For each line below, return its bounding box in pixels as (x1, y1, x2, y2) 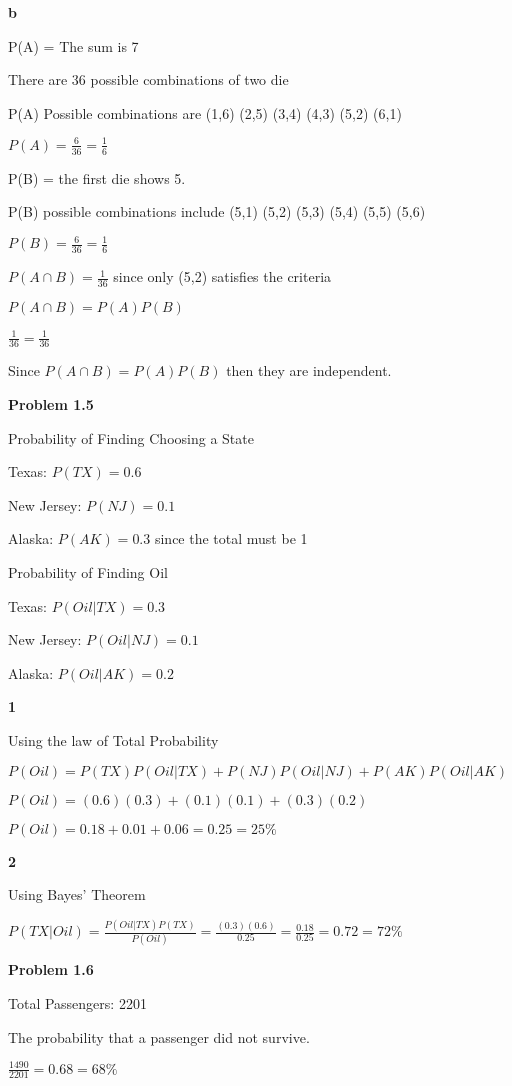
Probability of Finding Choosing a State (8, 427, 254, 448)
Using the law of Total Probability (8, 729, 219, 750)
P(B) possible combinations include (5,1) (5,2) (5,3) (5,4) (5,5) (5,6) (8, 201, 426, 222)
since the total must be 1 (154, 528, 308, 549)
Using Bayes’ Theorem (8, 884, 146, 905)
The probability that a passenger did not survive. (8, 1026, 310, 1047)
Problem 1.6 (8, 959, 94, 980)
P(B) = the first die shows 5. (8, 167, 186, 188)
